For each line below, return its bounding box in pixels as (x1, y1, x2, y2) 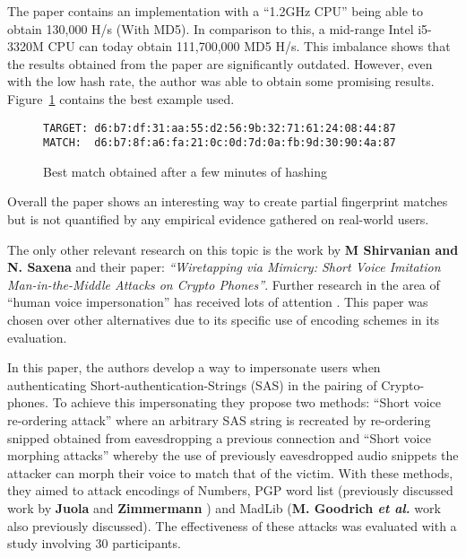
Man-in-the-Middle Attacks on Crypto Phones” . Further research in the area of (7, 275, 440, 293)
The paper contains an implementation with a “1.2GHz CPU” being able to (7, 2, 423, 20)
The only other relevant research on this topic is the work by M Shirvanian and (7, 240, 459, 258)
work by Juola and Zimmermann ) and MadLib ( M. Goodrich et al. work (7, 498, 441, 517)
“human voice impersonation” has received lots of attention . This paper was (7, 292, 428, 311)
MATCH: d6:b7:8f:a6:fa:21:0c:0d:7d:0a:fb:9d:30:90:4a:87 (43, 136, 396, 150)
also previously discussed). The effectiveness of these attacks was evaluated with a (7, 516, 457, 535)
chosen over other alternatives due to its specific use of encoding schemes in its (7, 310, 440, 329)
